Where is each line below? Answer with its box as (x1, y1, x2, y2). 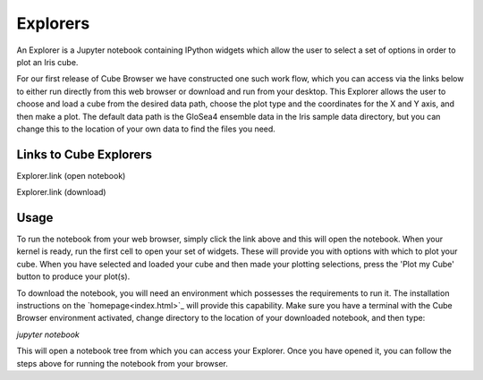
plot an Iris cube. (16, 56, 79, 67)
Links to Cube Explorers (16, 147, 152, 162)
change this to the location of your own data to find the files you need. (16, 123, 276, 134)
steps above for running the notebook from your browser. (16, 358, 228, 368)
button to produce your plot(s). (16, 271, 131, 282)
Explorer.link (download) (16, 187, 106, 198)
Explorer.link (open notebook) (16, 170, 126, 181)
